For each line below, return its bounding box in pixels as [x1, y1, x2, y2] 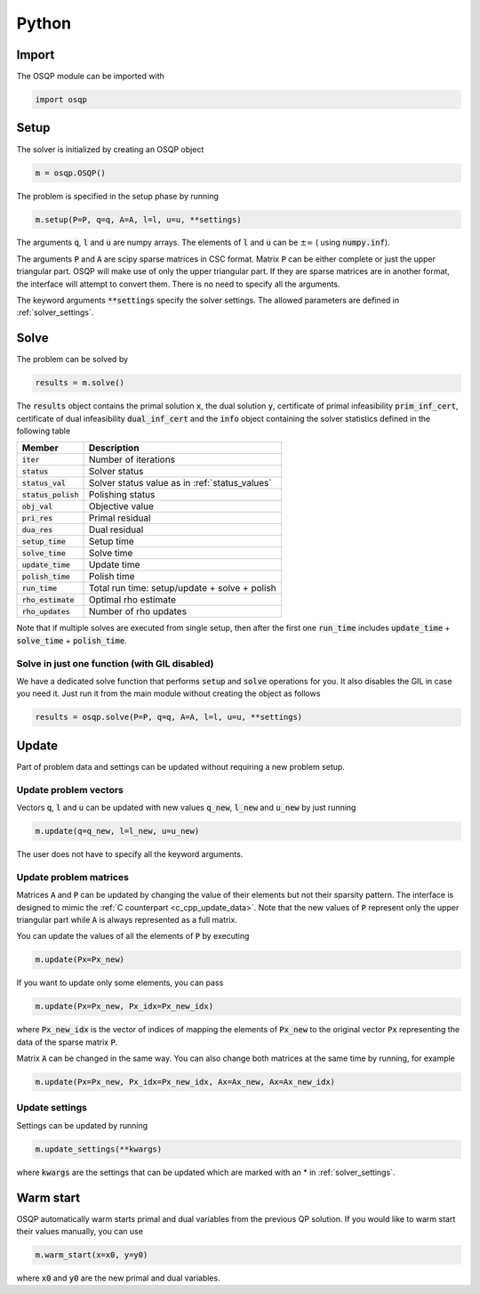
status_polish [21, 489, 79, 499]
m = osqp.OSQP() [35, 167, 107, 178]
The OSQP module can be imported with [16, 71, 164, 82]
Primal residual [88, 512, 151, 524]
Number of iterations [88, 454, 176, 466]
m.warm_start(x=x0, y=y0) [35, 1250, 148, 1259]
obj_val [21, 501, 53, 511]
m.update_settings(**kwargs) [35, 1144, 163, 1154]
